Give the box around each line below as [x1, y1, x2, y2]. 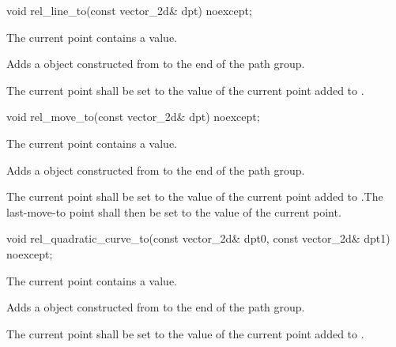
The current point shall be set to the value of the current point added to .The [6, 188, 383, 205]
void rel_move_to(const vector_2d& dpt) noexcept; [6, 108, 260, 125]
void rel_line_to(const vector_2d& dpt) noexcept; [6, 2, 252, 18]
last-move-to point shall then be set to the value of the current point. [6, 203, 341, 220]
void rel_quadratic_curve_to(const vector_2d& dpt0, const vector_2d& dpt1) [6, 230, 390, 247]
